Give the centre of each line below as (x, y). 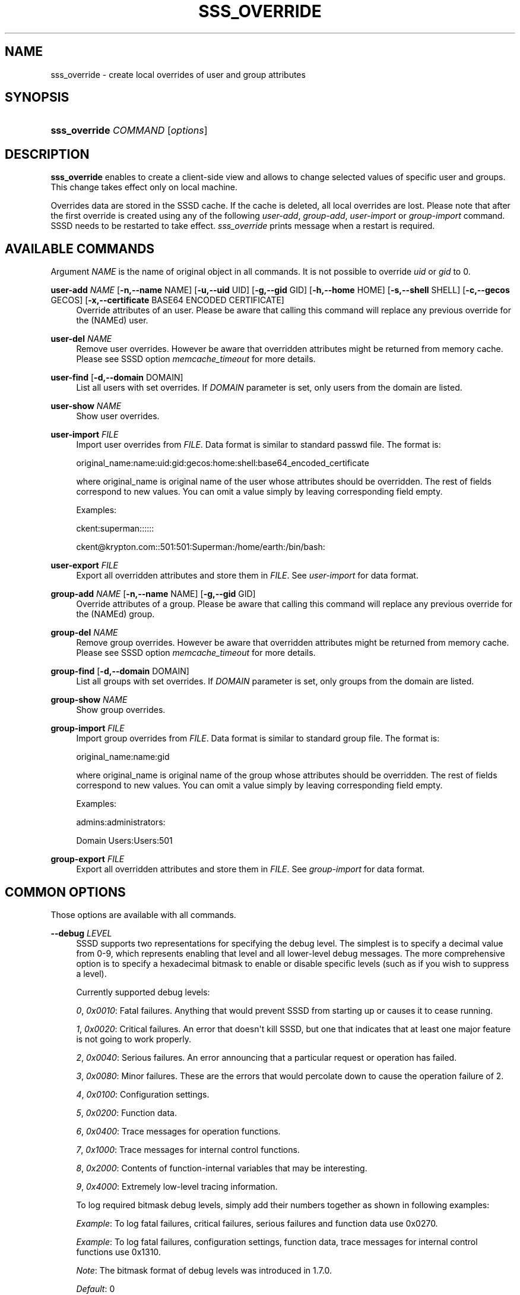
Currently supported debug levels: (143, 992)
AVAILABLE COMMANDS (80, 249)
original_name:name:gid (123, 757)
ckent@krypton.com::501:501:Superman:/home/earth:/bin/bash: (201, 547)
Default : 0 (96, 1288)
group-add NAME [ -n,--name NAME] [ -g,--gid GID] (153, 594)
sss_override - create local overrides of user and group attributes (178, 74)
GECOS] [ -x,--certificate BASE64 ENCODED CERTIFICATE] (167, 300)
